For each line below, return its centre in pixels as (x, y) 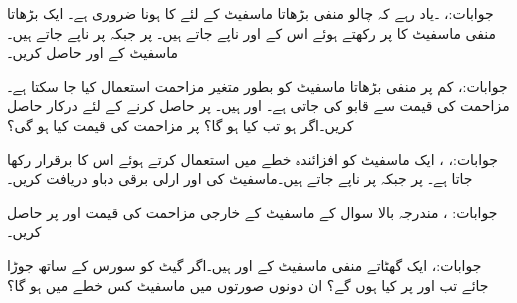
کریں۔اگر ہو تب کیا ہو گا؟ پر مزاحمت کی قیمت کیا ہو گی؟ (180, 124)
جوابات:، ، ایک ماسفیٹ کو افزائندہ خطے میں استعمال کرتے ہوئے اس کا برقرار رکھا (253, 158)
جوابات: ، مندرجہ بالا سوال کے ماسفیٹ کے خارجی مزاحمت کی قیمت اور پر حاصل (252, 211)
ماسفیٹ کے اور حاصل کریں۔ (92, 52)
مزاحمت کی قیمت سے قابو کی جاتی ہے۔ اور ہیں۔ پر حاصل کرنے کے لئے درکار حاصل (258, 105)
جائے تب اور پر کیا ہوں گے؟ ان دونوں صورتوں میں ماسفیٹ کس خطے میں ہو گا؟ (248, 284)
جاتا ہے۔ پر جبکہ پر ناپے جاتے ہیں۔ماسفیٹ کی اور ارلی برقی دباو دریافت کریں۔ (240, 178)
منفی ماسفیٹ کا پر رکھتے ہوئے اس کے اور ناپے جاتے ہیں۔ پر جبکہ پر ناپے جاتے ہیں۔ (252, 32)
